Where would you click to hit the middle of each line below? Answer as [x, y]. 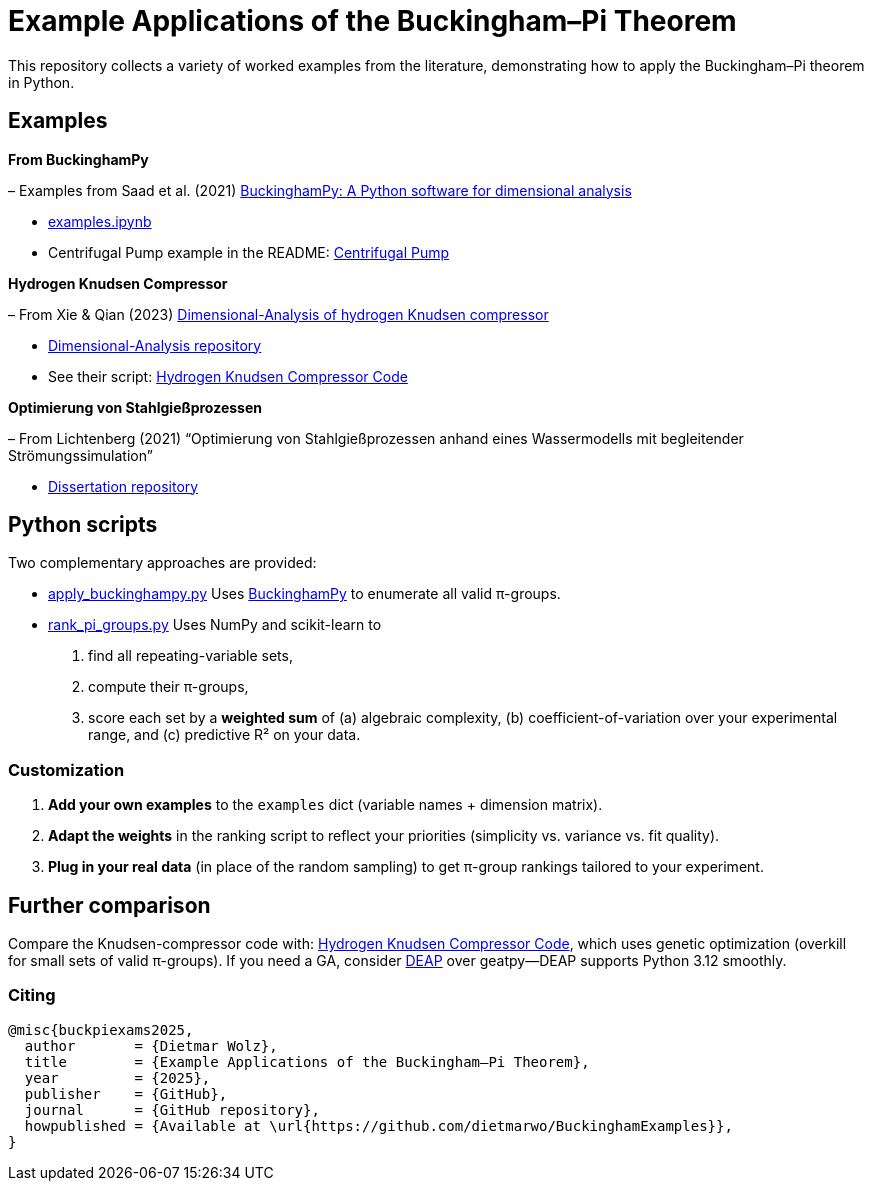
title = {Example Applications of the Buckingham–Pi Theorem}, [307, 1061]
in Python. [41, 82]
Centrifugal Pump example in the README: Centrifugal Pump [249, 252]
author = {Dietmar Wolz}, [151, 1045]
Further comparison [109, 905]
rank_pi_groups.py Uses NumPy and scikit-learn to [215, 625]
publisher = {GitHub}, [126, 1093]
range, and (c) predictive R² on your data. [224, 735]
